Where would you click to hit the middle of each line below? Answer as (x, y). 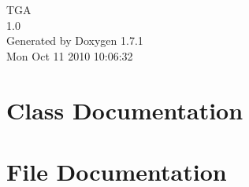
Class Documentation (125, 110)
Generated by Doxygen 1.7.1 (75, 40)
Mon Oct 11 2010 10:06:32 (70, 55)
